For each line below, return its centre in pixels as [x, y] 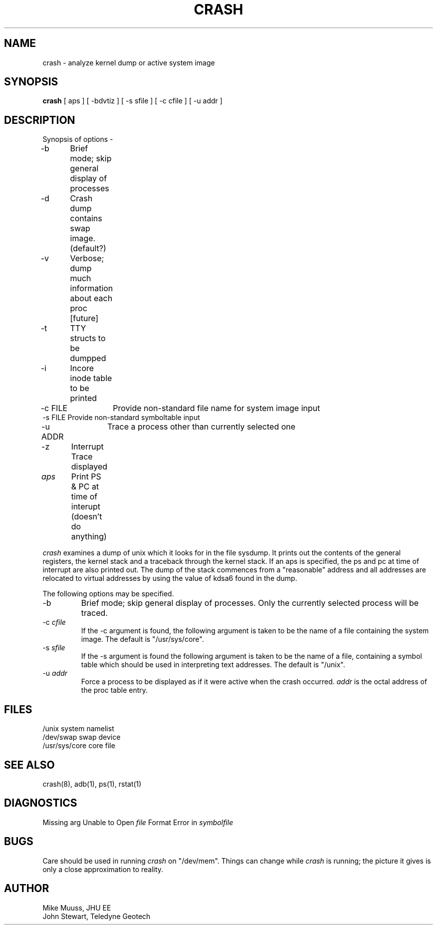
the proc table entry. [114, 690]
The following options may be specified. [108, 594]
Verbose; [87, 258]
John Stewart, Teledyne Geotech [97, 916]
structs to [88, 338]
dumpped [88, 358]
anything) [89, 537]
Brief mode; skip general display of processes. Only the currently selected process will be [250, 603]
